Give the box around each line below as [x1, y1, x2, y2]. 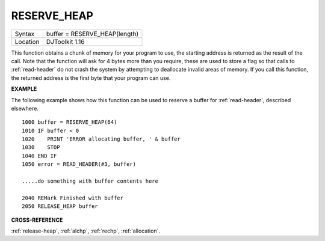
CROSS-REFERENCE [11, 216, 63, 224]
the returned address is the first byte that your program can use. [11, 74, 171, 81]
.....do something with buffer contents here [22, 178, 159, 185]
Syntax [14, 29, 35, 38]
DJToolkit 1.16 [46, 37, 85, 46]
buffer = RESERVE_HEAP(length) [46, 29, 139, 38]
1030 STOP [22, 144, 60, 151]
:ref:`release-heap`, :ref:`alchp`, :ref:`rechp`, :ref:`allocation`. [11, 227, 161, 234]
